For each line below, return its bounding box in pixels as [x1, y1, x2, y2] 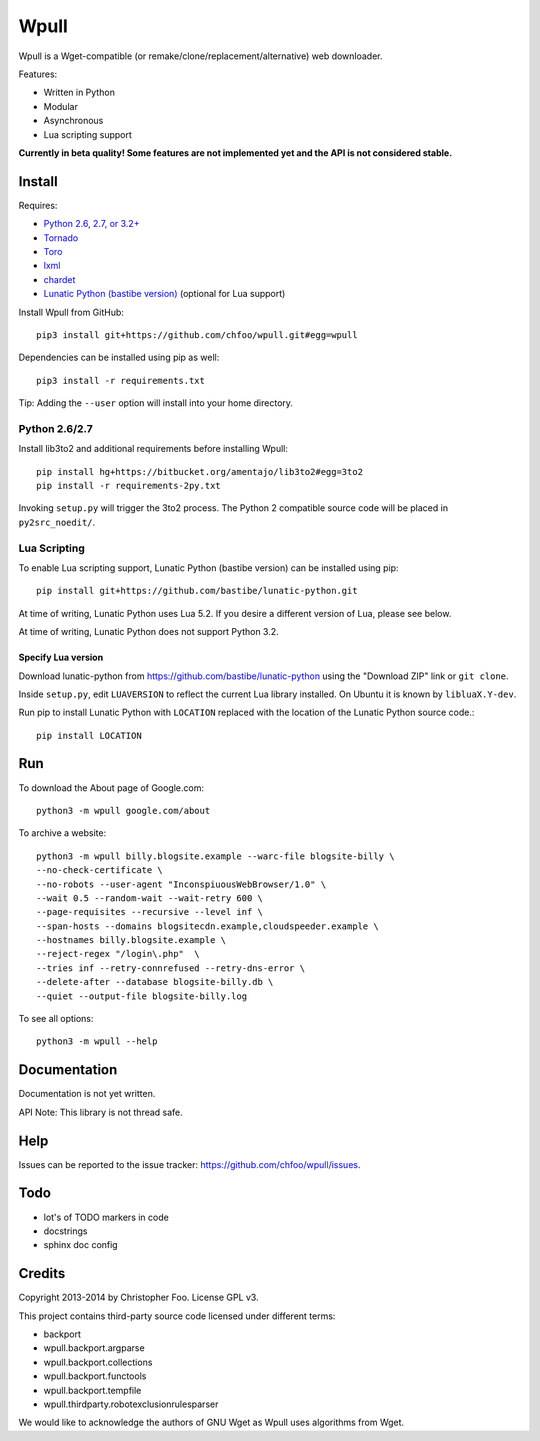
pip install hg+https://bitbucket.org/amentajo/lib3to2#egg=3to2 [36, 466, 364, 477]
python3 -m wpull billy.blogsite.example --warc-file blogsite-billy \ [36, 850, 395, 862]
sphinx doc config [43, 1239, 119, 1251]
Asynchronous [43, 115, 104, 127]
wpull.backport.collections [43, 1356, 153, 1368]
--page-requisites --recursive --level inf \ [36, 906, 264, 918]
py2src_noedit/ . [18, 516, 96, 528]
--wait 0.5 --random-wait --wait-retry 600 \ [36, 892, 264, 904]
